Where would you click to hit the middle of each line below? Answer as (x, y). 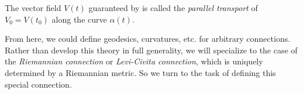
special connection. (38, 84)
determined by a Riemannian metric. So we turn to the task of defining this (140, 72)
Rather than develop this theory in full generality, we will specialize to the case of (151, 50)
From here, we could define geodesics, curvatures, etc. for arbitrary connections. (148, 39)
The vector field (33, 8)
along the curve (79, 19)
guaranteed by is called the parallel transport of (173, 8)
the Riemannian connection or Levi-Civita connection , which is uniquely (134, 61)
